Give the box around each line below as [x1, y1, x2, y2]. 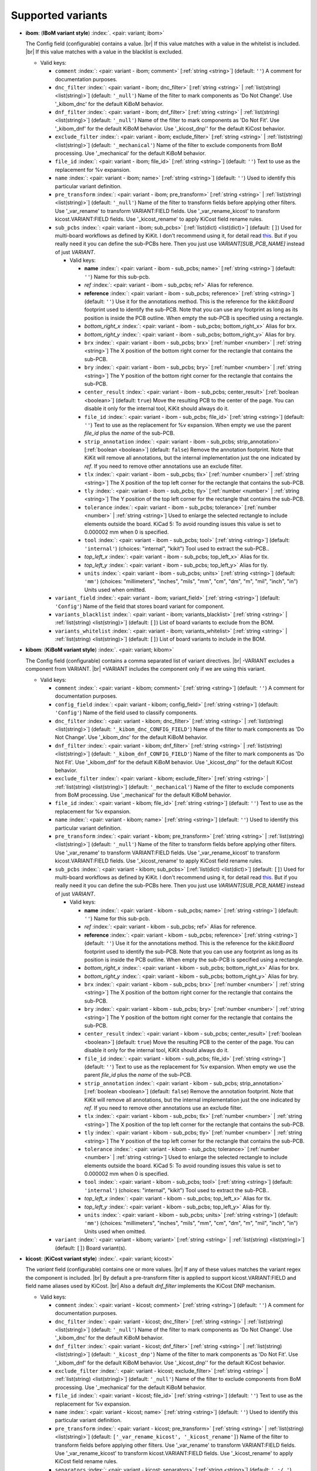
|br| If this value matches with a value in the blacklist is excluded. [25, 48, 183, 55]
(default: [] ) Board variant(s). [55, 1244, 127, 1252]
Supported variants [11, 9, 108, 22]
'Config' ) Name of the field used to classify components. [55, 709, 198, 716]
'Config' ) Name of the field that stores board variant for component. [55, 603, 225, 610]
